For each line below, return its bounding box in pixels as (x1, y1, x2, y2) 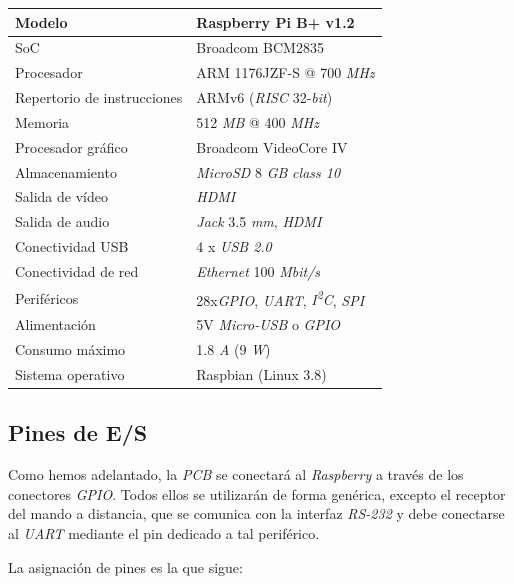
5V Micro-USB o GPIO (196, 314, 341, 335)
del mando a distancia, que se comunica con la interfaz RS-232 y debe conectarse (8, 503, 505, 524)
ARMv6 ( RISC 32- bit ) (196, 87, 333, 108)
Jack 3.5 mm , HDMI (196, 211, 322, 232)
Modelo (15, 11, 68, 32)
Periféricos (15, 287, 79, 308)
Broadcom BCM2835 (196, 37, 324, 58)
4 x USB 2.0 (196, 236, 272, 257)
